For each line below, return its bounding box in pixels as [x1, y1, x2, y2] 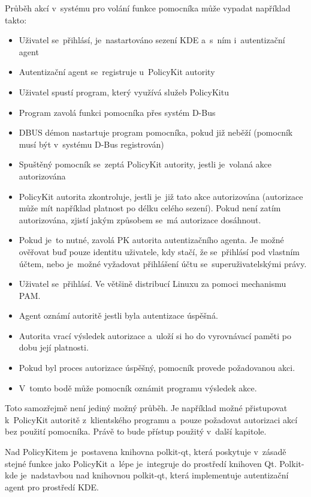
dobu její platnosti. [19, 341, 89, 354]
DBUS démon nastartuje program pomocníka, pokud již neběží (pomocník [19, 126, 293, 139]
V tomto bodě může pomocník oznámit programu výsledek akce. [19, 381, 257, 394]
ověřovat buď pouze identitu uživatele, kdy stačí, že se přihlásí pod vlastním [19, 245, 300, 258]
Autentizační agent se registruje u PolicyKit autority [19, 65, 215, 78]
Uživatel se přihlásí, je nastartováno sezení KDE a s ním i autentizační [19, 34, 285, 46]
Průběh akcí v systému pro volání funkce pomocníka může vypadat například [5, 2, 291, 14]
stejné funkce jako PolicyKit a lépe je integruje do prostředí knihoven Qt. [5, 457, 277, 469]
